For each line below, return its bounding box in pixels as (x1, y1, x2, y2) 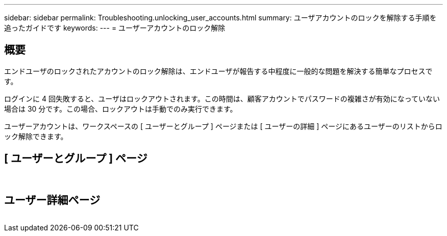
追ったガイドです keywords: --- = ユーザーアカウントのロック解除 (4, 23, 226, 32)
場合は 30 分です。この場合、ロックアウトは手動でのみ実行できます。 (4, 104, 237, 113)
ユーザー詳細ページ (4, 194, 101, 207)
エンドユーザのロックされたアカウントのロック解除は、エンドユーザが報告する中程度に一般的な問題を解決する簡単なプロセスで (4, 66, 433, 75)
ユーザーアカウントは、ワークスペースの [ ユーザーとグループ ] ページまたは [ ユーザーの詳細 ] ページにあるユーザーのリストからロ (4, 121, 442, 130)
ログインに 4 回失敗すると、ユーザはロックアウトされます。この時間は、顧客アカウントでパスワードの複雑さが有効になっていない (4, 94, 440, 103)
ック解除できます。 (4, 132, 68, 141)
